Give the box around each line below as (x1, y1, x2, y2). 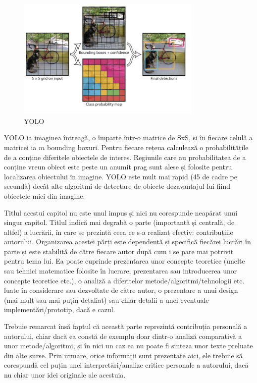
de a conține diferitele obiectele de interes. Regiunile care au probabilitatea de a (4, 152, 246, 162)
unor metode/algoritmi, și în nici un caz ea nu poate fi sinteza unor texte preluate (4, 340, 253, 351)
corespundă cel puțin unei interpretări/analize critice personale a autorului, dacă (4, 360, 249, 370)
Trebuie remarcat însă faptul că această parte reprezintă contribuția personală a (4, 321, 247, 331)
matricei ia (4, 142, 37, 152)
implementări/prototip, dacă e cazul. (4, 304, 115, 315)
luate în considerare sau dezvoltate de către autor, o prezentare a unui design (4, 285, 238, 295)
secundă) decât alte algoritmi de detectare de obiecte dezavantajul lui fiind (4, 181, 231, 191)
